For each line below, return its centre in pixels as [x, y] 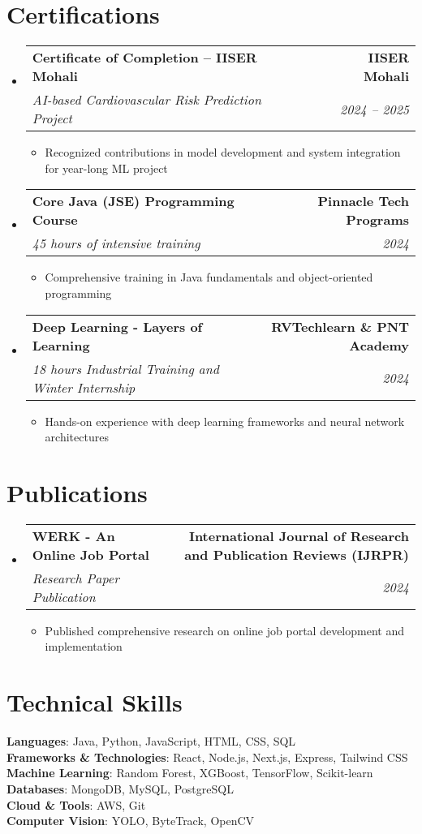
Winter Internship [84, 387]
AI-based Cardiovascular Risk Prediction [146, 100]
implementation [84, 646]
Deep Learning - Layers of [117, 326]
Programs [377, 220]
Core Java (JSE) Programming [133, 201]
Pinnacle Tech [363, 201]
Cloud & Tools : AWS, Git [76, 804]
